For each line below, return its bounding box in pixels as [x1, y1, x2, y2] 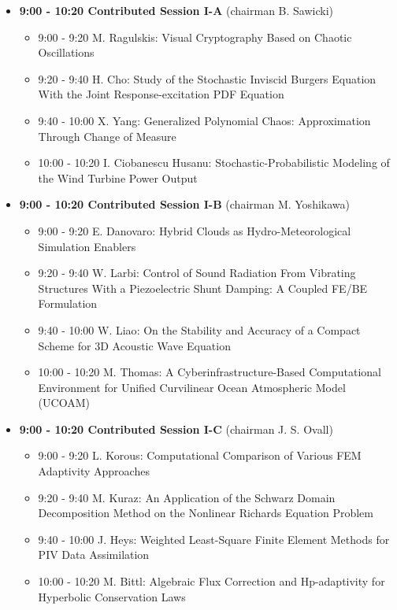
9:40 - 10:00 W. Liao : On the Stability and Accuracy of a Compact [38, 321, 361, 338]
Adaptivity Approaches [38, 463, 150, 479]
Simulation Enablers [38, 238, 136, 254]
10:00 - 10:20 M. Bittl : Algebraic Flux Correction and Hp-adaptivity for [38, 573, 385, 590]
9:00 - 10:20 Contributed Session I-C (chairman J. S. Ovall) [19, 420, 333, 437]
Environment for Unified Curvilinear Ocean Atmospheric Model [38, 379, 346, 395]
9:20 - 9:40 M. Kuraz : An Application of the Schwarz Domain [38, 489, 336, 505]
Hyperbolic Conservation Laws [38, 588, 186, 604]
